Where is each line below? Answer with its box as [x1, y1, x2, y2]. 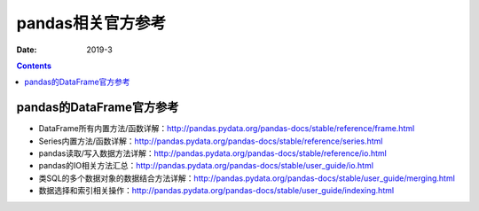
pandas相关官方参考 [16, 13, 167, 33]
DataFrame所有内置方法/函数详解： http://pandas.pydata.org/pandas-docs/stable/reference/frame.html [38, 123, 415, 134]
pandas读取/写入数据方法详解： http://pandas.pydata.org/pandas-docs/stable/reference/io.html [38, 148, 388, 159]
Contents [16, 60, 52, 71]
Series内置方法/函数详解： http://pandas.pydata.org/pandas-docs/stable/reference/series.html [38, 136, 383, 146]
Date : [16, 44, 37, 55]
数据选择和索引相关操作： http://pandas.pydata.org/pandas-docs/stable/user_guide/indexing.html [38, 185, 395, 196]
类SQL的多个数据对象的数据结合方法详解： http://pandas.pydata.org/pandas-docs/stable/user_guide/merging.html [38, 173, 456, 184]
